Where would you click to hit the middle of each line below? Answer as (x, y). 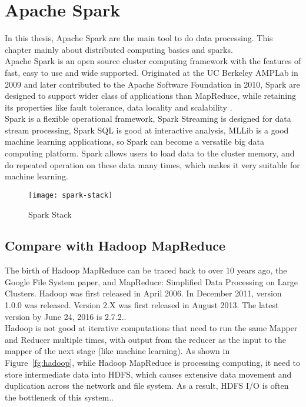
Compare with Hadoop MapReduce (115, 246)
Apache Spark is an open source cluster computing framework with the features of (153, 61)
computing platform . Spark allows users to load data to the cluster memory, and (150, 153)
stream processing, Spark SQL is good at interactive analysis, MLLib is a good (147, 130)
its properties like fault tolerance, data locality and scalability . (119, 107)
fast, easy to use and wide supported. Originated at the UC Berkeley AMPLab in (152, 72)
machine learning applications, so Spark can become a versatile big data (134, 141)
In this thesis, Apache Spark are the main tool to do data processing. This (139, 38)
